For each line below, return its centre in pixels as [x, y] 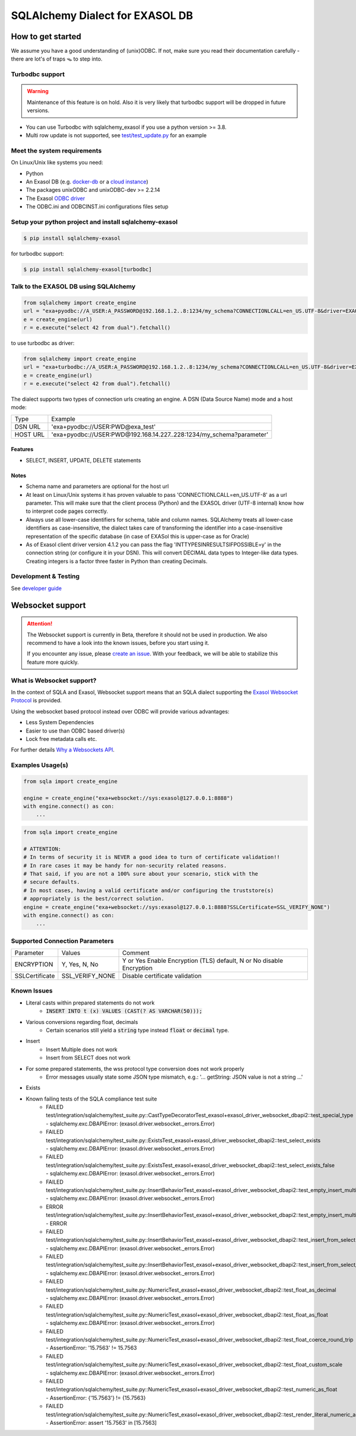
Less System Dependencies [60, 722]
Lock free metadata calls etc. [61, 738]
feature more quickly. [53, 662]
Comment [136, 953]
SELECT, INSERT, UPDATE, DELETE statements [83, 460]
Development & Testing [45, 576]
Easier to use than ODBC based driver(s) [75, 731]
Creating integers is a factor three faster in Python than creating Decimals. [117, 561]
